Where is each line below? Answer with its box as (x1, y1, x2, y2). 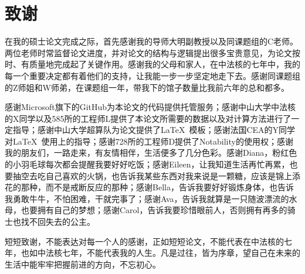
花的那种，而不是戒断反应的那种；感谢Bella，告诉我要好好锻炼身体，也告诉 (5, 181, 294, 193)
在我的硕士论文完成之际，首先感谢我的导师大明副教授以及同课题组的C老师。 (5, 35, 299, 47)
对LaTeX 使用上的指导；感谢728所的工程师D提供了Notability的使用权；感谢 (5, 135, 293, 147)
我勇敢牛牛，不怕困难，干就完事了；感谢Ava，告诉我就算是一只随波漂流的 (5, 192, 289, 204)
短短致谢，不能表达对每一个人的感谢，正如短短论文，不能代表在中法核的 (5, 235, 284, 247)
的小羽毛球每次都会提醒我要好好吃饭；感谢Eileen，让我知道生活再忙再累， (5, 158, 290, 170)
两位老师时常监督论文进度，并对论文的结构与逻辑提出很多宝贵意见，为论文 (5, 46, 292, 59)
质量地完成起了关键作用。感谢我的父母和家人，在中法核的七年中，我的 (29, 58, 300, 70)
